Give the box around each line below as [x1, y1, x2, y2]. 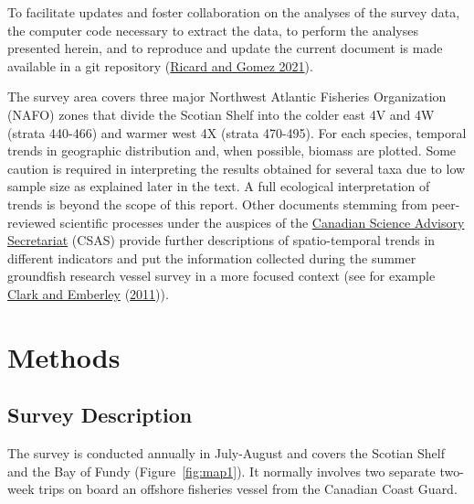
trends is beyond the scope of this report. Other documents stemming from [7, 194, 427, 213]
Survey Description [7, 401, 193, 429]
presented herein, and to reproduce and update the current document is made [7, 38, 443, 58]
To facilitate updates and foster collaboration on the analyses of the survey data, [7, 3, 460, 21]
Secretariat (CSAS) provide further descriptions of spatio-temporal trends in [7, 231, 436, 250]
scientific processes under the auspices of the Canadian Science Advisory [59, 212, 465, 231]
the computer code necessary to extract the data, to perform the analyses [7, 20, 419, 39]
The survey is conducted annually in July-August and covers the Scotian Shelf [7, 444, 445, 463]
